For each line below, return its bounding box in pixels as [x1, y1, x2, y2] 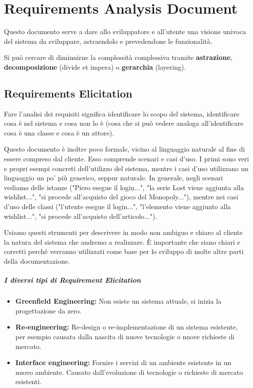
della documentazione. [4, 256, 70, 266]
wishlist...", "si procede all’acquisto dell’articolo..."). [4, 211, 157, 221]
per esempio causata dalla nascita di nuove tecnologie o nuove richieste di [15, 331, 234, 341]
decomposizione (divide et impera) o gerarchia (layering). [4, 61, 186, 72]
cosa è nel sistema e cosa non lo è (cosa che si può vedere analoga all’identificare [4, 118, 244, 128]
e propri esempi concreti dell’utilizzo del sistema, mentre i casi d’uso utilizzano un [4, 163, 249, 173]
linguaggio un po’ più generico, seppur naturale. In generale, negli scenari [4, 173, 223, 183]
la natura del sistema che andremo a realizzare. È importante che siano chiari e [4, 236, 240, 247]
